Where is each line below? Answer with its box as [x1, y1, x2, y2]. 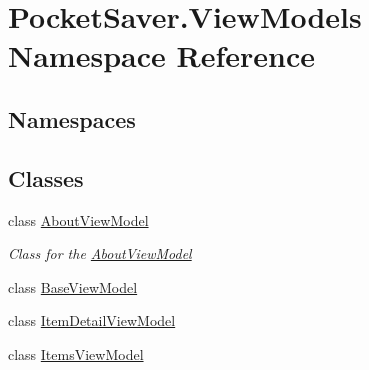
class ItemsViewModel [8, 343, 144, 364]
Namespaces [8, 103, 136, 134]
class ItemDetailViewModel [8, 310, 176, 331]
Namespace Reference [8, 35, 315, 76]
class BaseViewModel [8, 276, 138, 297]
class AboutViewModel [8, 209, 149, 230]
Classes [8, 162, 84, 193]
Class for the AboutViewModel [8, 243, 192, 264]
